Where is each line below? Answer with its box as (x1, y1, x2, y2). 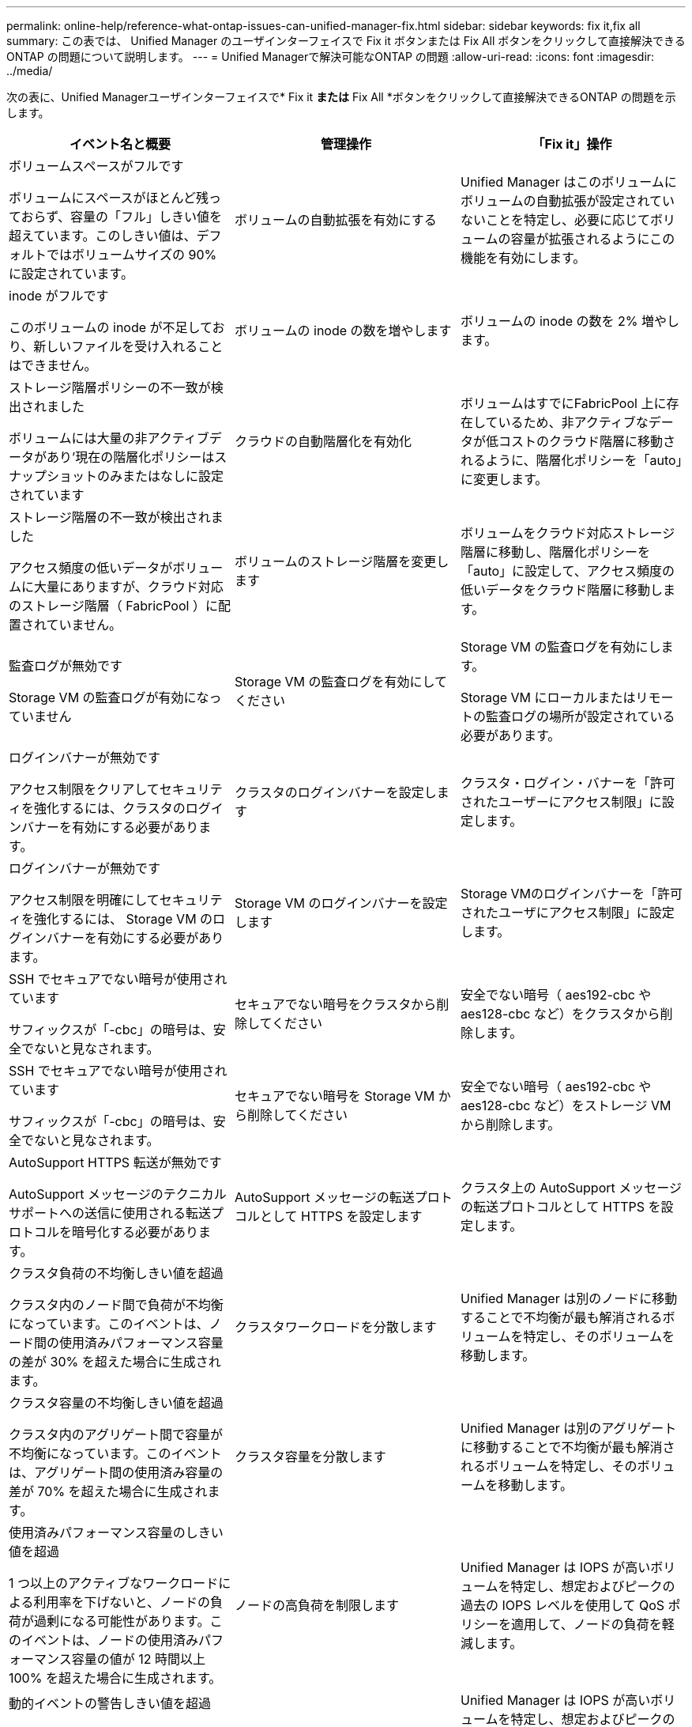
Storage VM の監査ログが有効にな (9, 690, 209, 705)
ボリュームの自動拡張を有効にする (234, 212, 437, 228)
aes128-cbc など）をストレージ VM (460, 1098, 671, 1113)
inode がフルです (9, 288, 109, 304)
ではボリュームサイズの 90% (47, 247, 217, 263)
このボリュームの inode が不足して (9, 319, 212, 335)
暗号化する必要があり (72, 1224, 199, 1240)
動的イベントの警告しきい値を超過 (9, 1695, 212, 1711)
